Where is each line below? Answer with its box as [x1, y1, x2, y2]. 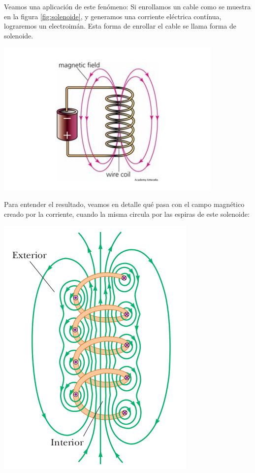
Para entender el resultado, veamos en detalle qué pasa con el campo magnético [4, 199, 245, 209]
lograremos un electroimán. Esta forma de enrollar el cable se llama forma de [4, 21, 236, 31]
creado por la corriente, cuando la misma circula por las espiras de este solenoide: [4, 208, 250, 219]
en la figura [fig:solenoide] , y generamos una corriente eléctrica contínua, [4, 11, 222, 21]
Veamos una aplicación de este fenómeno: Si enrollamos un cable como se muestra [4, 1, 251, 11]
